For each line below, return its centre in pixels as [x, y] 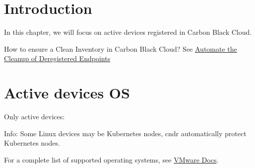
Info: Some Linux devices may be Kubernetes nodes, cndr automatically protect [125, 133]
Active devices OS [67, 93]
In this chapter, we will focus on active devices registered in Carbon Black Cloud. [128, 32]
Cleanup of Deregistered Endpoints [57, 58]
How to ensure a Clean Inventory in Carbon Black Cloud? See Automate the [121, 48]
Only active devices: [34, 117]
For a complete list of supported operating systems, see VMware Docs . [111, 159]
